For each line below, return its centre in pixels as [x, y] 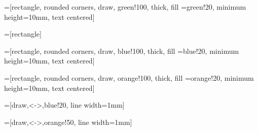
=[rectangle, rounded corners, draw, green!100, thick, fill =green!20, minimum [125, 7]
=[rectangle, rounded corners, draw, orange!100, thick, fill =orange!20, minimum [129, 77]
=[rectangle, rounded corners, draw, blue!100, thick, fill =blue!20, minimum [122, 51]
